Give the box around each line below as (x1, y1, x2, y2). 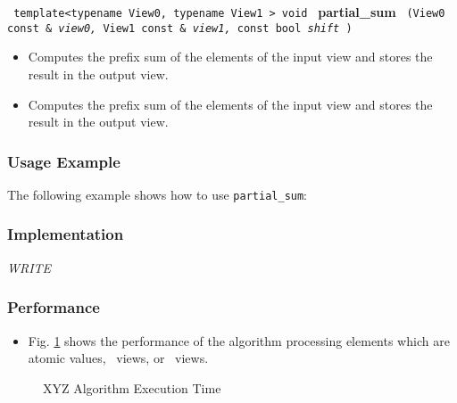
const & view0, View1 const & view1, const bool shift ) (7, 21, 353, 35)
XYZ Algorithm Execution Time (43, 378, 221, 397)
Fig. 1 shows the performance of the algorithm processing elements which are (28, 331, 450, 350)
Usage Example (7, 150, 120, 172)
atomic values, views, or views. (28, 349, 209, 367)
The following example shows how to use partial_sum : (7, 185, 308, 203)
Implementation (7, 223, 124, 245)
